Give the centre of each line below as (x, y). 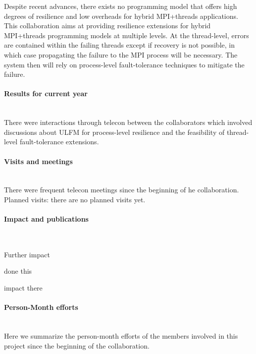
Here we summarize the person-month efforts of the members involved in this (121, 336)
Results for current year (46, 93)
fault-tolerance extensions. (59, 142)
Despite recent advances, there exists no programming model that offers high (121, 6)
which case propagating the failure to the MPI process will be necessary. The (121, 54)
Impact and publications (46, 219)
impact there (23, 288)
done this (18, 271)
